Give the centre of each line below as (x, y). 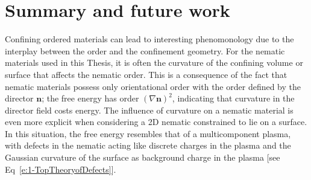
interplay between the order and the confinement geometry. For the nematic (145, 50)
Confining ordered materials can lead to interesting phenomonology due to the (149, 39)
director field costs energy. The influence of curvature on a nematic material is (149, 110)
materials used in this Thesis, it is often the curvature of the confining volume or (154, 63)
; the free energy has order (90, 98)
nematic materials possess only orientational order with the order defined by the (153, 86)
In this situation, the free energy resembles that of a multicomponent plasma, (148, 133)
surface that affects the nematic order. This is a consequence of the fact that (146, 74)
